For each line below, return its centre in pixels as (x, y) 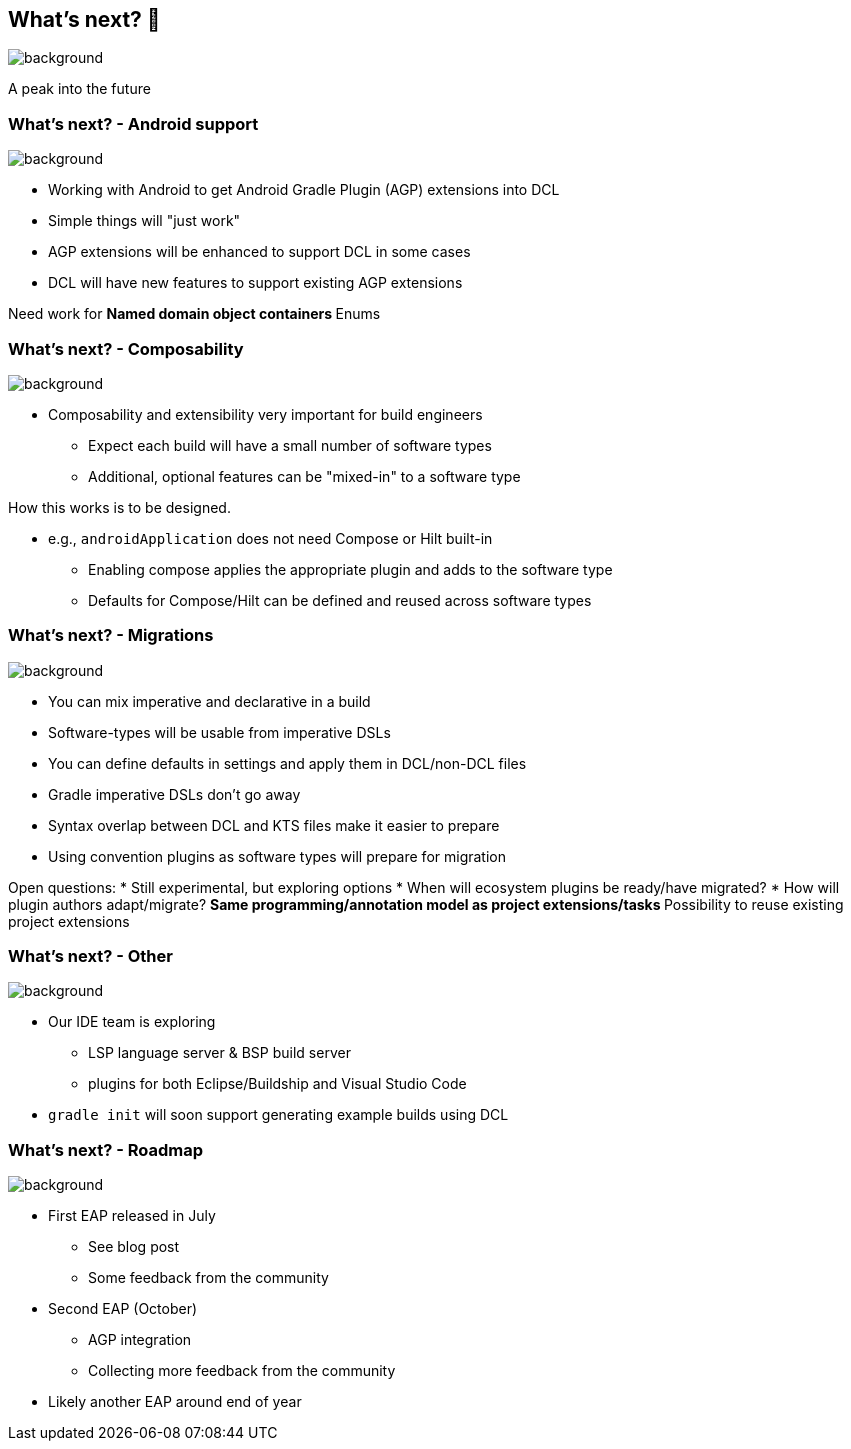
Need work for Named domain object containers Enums (194, 314)
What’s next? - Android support (133, 123)
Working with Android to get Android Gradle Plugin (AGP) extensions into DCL (304, 190)
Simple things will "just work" (144, 221)
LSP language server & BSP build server (219, 1053)
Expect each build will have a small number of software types (290, 445)
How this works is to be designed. (119, 507)
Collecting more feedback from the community (242, 1371)
